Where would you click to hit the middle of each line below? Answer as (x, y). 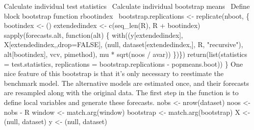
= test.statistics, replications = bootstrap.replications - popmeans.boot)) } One (124, 64)
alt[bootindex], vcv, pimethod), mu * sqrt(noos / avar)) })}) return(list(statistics (126, 54)
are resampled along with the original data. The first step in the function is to (121, 92)
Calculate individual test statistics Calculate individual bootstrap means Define (127, 6)
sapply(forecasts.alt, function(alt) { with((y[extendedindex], (94, 35)
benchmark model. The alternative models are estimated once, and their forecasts (127, 83)
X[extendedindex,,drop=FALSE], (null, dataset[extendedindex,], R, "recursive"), (124, 44)
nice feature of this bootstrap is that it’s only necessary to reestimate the (114, 73)
